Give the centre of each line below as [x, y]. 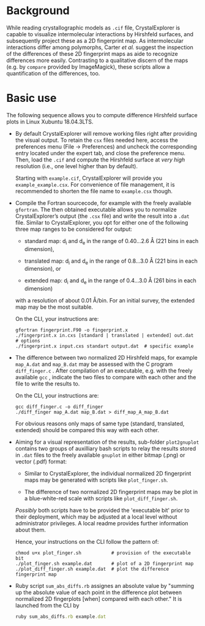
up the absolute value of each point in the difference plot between [99, 592]
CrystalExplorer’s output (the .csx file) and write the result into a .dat [102, 216]
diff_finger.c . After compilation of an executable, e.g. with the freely [104, 371]
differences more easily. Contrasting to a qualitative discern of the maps [97, 60]
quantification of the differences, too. [53, 73]
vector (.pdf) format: [41, 462]
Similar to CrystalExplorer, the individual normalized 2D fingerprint [108, 474]
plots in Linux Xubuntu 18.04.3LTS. [50, 122]
